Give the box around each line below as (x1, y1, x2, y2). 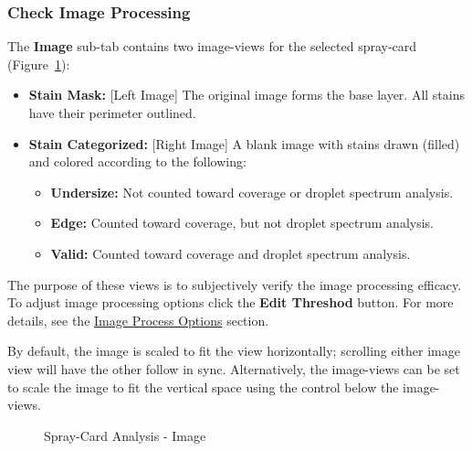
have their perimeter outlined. (28, 103, 196, 122)
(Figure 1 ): (7, 54, 70, 73)
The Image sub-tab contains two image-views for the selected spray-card (7, 37, 417, 56)
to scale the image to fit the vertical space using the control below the (7, 377, 399, 396)
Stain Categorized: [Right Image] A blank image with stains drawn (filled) (28, 134, 460, 153)
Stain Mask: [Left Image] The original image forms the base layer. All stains (28, 85, 466, 104)
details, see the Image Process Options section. (7, 310, 269, 329)
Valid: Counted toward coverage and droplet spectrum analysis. (50, 243, 411, 263)
